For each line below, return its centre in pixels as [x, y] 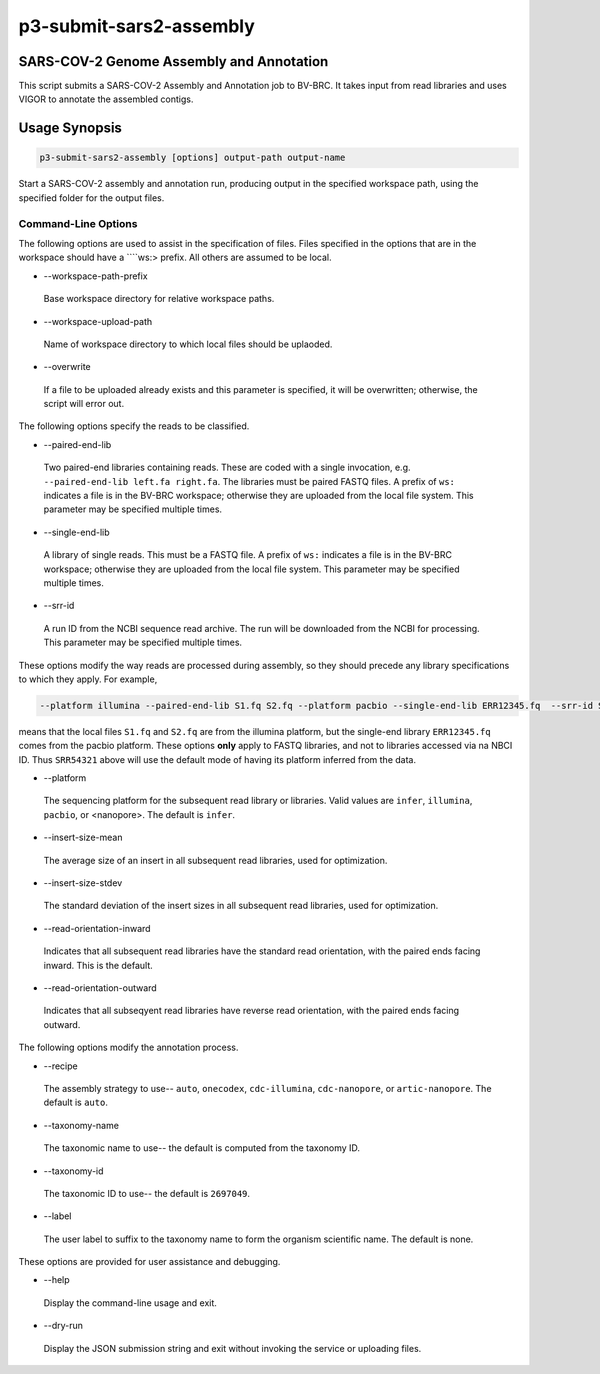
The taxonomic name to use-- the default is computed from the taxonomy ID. [201, 1148]
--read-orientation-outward [100, 988]
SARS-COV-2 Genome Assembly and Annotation [173, 61]
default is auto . [76, 1102]
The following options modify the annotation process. [128, 1047]
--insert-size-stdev [83, 883]
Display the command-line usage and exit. [130, 1302]
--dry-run [63, 1326]
